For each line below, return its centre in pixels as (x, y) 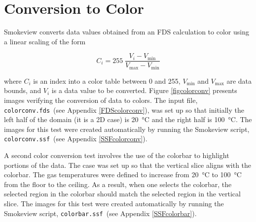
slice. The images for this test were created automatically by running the (114, 204)
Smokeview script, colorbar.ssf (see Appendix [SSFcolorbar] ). (100, 213)
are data (239, 80)
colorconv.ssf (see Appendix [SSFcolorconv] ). (76, 139)
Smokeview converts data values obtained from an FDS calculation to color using (127, 32)
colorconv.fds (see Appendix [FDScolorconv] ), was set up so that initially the (124, 110)
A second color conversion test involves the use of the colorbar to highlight (117, 155)
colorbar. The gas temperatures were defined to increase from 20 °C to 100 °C (123, 174)
